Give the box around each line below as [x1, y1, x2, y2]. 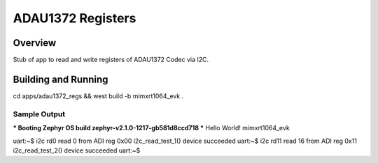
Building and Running [13, 73, 108, 85]
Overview [13, 37, 57, 49]
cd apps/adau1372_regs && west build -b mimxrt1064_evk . [13, 91, 184, 100]
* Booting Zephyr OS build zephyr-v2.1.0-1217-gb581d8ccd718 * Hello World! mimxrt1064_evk [13, 124, 290, 132]
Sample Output [13, 109, 66, 118]
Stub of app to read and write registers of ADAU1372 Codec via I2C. [13, 56, 209, 64]
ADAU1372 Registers [13, 10, 136, 26]
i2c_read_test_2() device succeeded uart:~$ [13, 146, 141, 155]
